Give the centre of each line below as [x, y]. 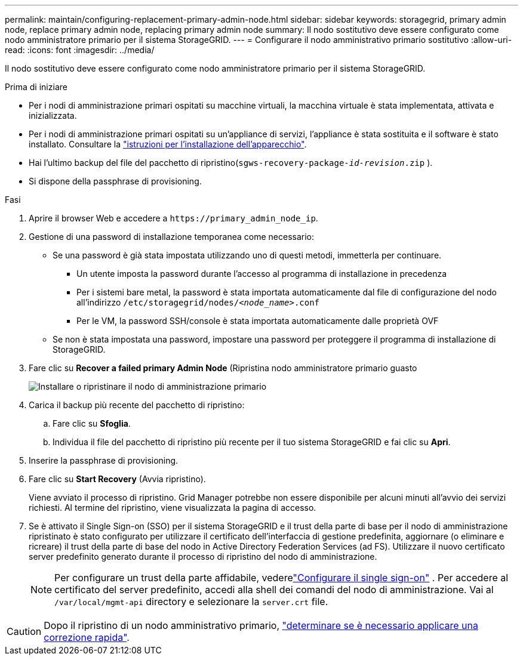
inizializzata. [53, 115]
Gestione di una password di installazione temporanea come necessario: [172, 237]
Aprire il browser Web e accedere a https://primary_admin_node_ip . [173, 218]
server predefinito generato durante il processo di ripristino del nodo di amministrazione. [203, 556]
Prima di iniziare [36, 87]
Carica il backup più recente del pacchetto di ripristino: [137, 405]
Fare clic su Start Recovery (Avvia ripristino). [117, 479]
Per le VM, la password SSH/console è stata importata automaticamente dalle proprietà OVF [258, 321]
